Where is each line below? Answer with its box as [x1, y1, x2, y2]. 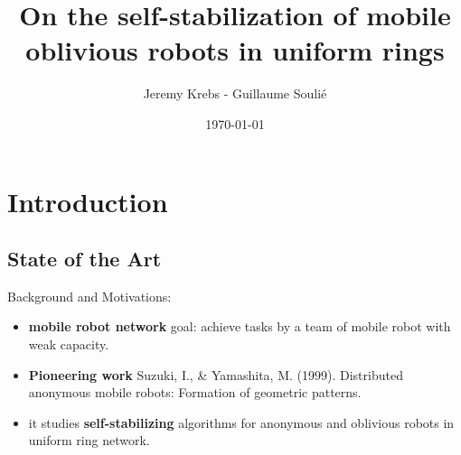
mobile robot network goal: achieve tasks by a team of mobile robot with [28, 317, 451, 336]
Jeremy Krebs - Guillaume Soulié [143, 84, 327, 103]
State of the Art [7, 245, 162, 273]
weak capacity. [28, 335, 109, 354]
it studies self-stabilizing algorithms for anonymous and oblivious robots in [28, 413, 455, 432]
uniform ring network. [28, 431, 150, 450]
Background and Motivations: [7, 286, 172, 305]
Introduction [7, 182, 168, 219]
